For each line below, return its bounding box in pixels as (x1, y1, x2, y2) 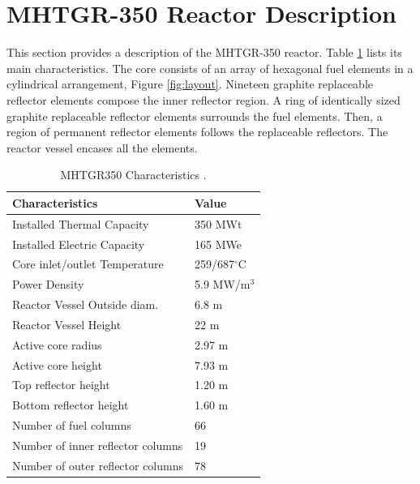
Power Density (12, 276, 84, 293)
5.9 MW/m (195, 276, 251, 293)
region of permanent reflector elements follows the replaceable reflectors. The (6, 123, 388, 140)
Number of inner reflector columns (12, 437, 183, 453)
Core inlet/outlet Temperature (12, 255, 164, 272)
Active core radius (12, 336, 102, 353)
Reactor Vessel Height (12, 315, 122, 332)
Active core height (12, 356, 102, 373)
